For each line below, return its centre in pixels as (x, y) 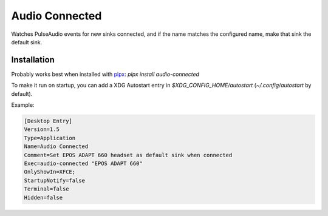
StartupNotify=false (54, 180)
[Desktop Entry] (48, 121)
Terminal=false (46, 189)
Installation (33, 60)
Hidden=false (43, 197)
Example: (23, 105)
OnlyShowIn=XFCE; (50, 172)
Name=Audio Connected (56, 147)
